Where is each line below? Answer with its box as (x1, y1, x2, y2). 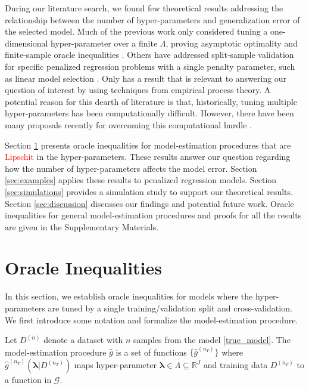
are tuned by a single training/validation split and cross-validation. (48, 302, 292, 314)
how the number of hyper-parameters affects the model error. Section (5, 162, 257, 174)
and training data (203, 359, 268, 371)
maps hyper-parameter (74, 359, 157, 371)
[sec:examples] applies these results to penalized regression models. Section (5, 174, 277, 186)
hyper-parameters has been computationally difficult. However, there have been (5, 107, 294, 119)
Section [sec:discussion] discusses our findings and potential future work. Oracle (5, 197, 294, 209)
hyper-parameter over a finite (51, 36, 158, 49)
